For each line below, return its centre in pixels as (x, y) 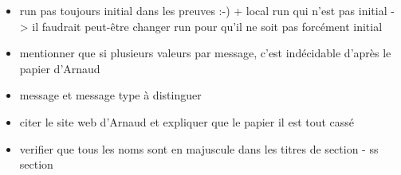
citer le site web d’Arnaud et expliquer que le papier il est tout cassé (187, 121)
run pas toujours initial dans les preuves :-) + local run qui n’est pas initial (203, 10)
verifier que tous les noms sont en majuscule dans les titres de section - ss (199, 148)
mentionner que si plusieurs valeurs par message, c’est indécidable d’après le (205, 53)
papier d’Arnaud (60, 68)
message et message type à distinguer (110, 95)
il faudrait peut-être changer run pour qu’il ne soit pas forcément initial (207, 26)
